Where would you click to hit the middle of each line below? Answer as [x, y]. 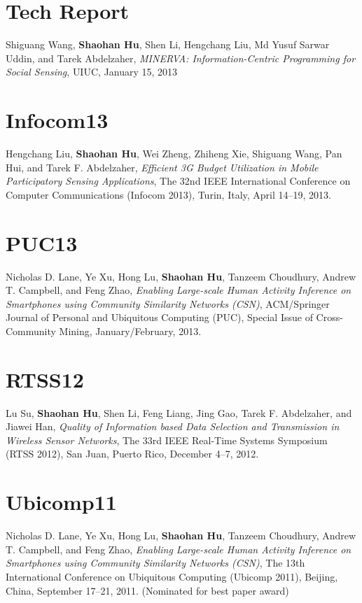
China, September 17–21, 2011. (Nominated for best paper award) [147, 590]
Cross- [329, 317]
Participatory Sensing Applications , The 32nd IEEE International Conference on [178, 181]
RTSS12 [45, 379]
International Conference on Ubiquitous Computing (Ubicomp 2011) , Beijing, [172, 576]
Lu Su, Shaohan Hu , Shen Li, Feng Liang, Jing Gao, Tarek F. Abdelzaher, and [179, 412]
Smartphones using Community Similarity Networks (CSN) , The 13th [155, 563]
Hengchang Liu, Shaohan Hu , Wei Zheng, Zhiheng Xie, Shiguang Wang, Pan [174, 154]
